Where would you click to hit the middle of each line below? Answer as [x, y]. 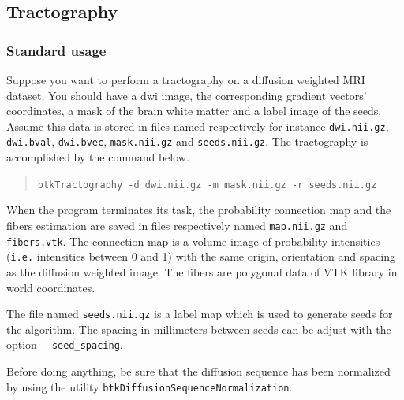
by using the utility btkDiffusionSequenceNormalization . [150, 386]
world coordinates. [51, 287]
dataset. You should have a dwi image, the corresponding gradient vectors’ [187, 95]
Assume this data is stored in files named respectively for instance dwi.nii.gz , [198, 126]
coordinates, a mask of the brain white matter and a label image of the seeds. [194, 111]
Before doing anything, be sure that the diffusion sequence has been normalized [198, 371]
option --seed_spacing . [65, 344]
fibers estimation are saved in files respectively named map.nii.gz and [177, 225]
